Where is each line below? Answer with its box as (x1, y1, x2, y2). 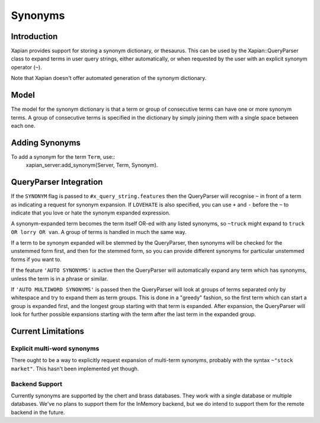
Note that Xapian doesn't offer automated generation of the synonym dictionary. (11, 75, 207, 82)
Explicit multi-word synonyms (11, 344, 100, 352)
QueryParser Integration (11, 177, 103, 187)
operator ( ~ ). (11, 63, 42, 70)
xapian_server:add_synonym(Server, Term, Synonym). (25, 162, 158, 169)
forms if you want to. (11, 255, 62, 263)
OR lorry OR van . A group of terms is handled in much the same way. (11, 228, 187, 235)
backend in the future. (11, 409, 65, 416)
